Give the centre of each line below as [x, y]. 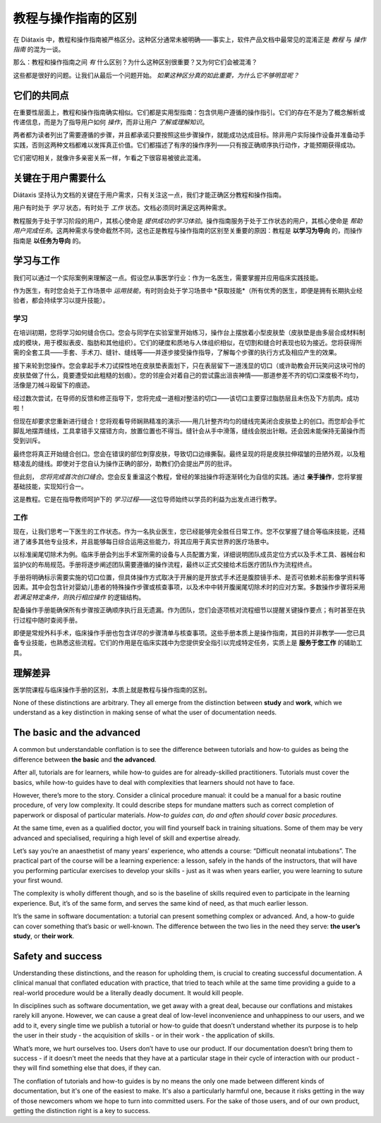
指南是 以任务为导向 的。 [49, 241]
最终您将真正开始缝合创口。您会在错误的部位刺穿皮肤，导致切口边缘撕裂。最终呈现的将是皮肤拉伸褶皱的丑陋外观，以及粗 [189, 454]
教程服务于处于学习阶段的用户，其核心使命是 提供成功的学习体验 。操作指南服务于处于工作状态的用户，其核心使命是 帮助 [188, 221]
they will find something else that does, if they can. [87, 1068]
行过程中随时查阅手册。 [47, 620]
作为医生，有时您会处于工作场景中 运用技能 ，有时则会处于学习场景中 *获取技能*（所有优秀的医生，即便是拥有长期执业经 [188, 290]
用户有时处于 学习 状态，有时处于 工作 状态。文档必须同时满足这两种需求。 [122, 208]
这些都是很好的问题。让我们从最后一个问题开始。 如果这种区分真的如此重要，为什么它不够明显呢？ [156, 75]
